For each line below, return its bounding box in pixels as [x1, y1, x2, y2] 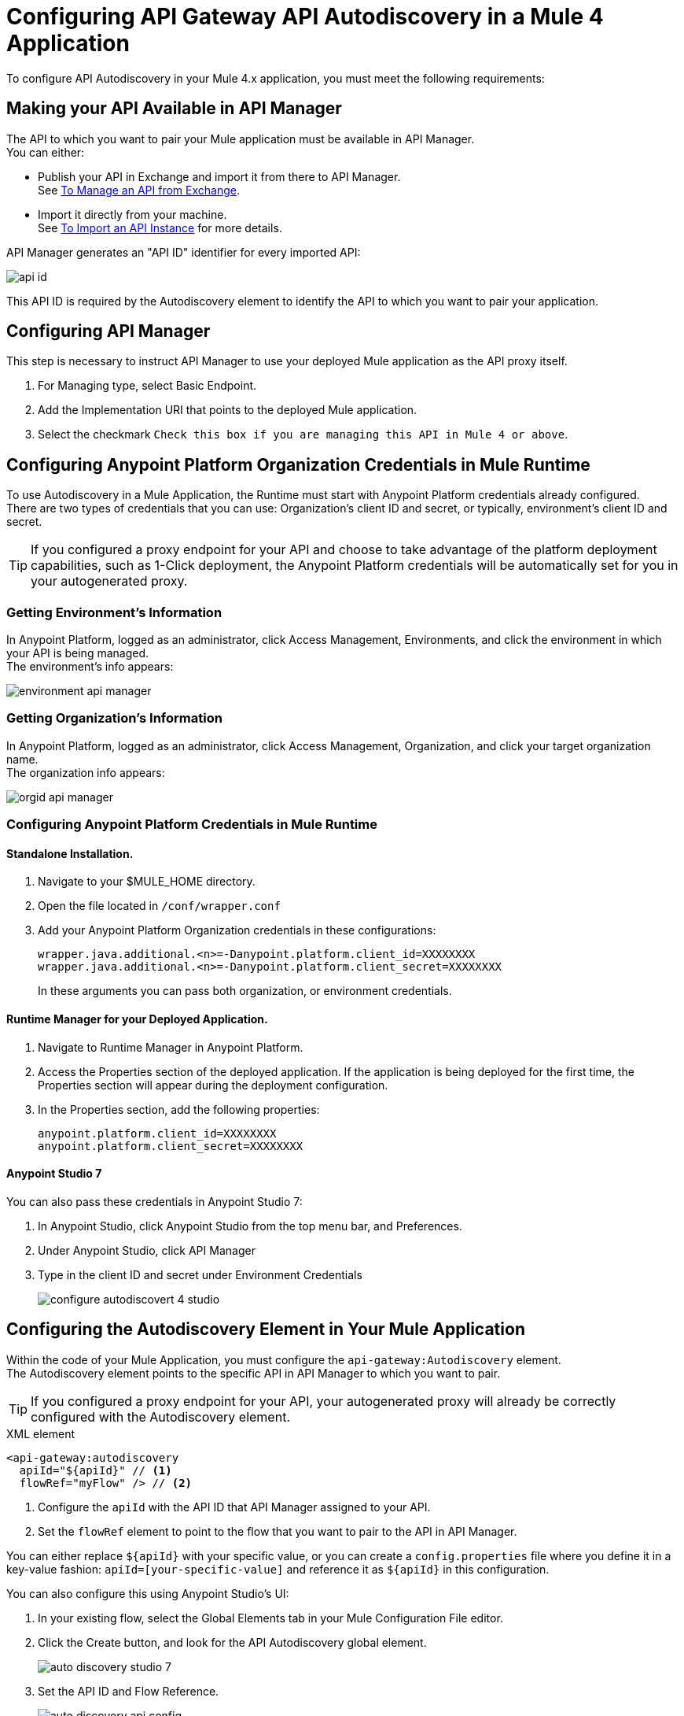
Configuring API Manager [6, 321, 211, 342]
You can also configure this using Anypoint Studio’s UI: [6, 1586, 289, 1600]
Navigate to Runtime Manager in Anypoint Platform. [38, 1040, 303, 1054]
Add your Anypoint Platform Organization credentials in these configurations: [38, 923, 436, 938]
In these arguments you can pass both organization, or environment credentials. [38, 984, 452, 998]
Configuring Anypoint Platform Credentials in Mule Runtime [6, 816, 377, 833]
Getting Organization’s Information [6, 710, 222, 727]
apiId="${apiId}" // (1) [19, 1463, 172, 1477]
